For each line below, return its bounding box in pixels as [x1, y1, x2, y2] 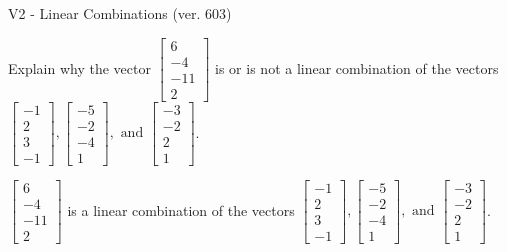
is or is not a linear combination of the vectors [215, 57, 499, 78]
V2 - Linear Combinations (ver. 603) [8, 3, 232, 23]
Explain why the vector [8, 57, 151, 78]
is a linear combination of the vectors [67, 199, 295, 220]
